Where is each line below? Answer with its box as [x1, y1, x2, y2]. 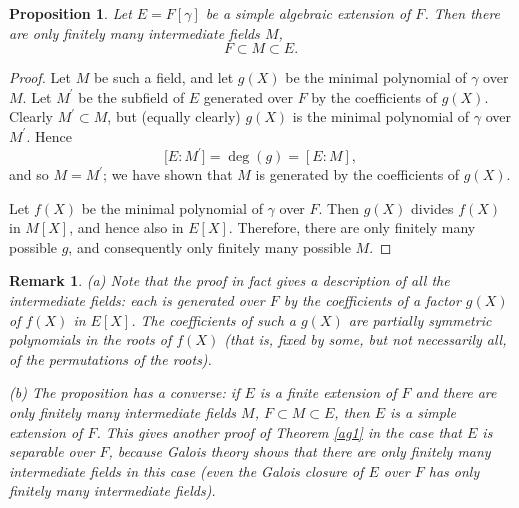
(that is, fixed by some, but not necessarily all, [224, 329, 507, 350]
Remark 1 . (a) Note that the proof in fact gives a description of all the [9, 270, 450, 291]
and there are [415, 382, 497, 403]
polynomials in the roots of [9, 329, 172, 350]
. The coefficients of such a [131, 309, 296, 330]
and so [9, 164, 49, 185]
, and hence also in [69, 217, 184, 238]
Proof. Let [9, 67, 71, 88]
